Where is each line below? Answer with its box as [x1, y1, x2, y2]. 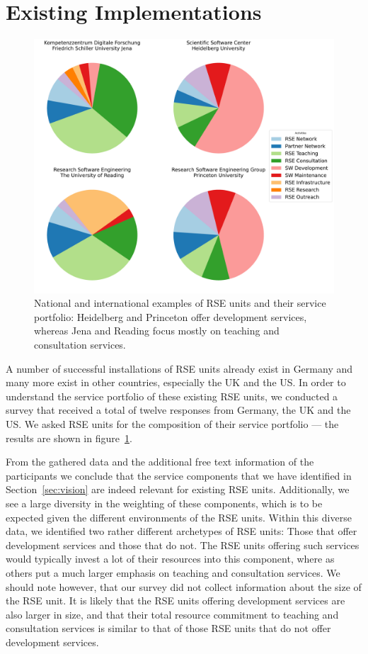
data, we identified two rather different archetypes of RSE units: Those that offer [6, 524, 357, 539]
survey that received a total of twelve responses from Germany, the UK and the [6, 402, 351, 417]
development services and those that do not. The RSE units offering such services [6, 537, 360, 552]
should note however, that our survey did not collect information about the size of [6, 579, 362, 594]
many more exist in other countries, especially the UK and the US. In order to [6, 375, 346, 390]
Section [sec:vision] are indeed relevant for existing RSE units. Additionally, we [6, 482, 350, 497]
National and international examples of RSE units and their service [34, 295, 326, 310]
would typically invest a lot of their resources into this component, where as [6, 551, 335, 566]
